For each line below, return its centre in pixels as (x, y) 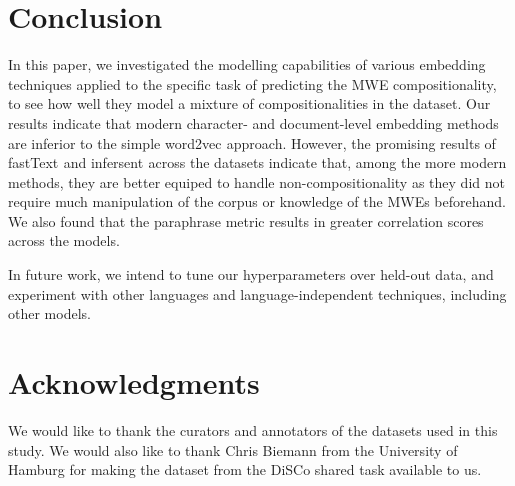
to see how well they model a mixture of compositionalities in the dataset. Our (249, 103)
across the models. (64, 240)
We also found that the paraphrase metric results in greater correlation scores (246, 220)
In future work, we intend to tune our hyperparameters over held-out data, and (251, 274)
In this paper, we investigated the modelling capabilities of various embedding (247, 64)
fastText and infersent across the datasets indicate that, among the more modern (257, 162)
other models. (49, 313)
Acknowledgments (134, 382)
